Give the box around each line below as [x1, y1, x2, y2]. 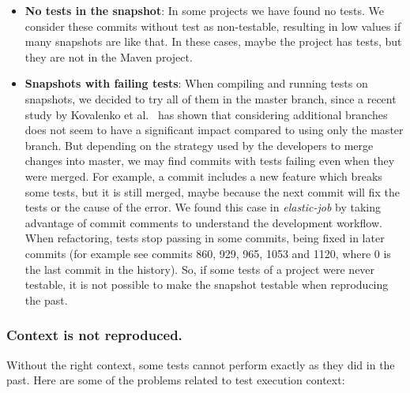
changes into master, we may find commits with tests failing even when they [24, 152, 395, 169]
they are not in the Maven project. [24, 48, 193, 65]
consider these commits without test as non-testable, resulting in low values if [24, 17, 401, 34]
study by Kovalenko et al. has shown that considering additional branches [24, 106, 388, 122]
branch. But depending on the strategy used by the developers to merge [24, 137, 374, 153]
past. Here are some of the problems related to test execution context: [6, 372, 345, 388]
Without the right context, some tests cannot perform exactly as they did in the [6, 356, 395, 372]
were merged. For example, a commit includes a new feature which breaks [24, 167, 382, 184]
